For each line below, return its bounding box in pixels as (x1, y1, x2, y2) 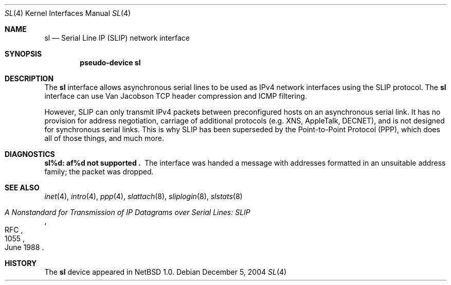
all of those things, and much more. (44, 134, 164, 142)
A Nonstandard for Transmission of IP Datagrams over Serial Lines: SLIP (5, 208, 250, 217)
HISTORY (5, 259, 37, 268)
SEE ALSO (5, 183, 40, 192)
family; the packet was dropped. (44, 167, 154, 176)
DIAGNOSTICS (5, 150, 55, 158)
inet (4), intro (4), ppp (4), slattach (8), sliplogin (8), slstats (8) (44, 192, 243, 201)
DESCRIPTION (5, 74, 54, 83)
